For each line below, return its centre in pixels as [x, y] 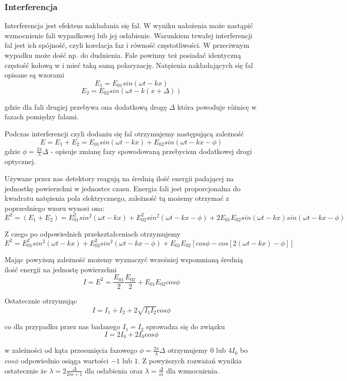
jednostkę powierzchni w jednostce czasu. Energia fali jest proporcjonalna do [123, 188]
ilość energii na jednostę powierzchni [61, 269]
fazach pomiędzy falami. [42, 117]
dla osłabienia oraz [114, 370]
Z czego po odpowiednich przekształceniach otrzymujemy [93, 233]
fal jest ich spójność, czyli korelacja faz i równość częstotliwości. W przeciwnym [127, 45]
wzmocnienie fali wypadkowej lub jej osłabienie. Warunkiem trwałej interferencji [128, 35]
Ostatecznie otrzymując [41, 301]
